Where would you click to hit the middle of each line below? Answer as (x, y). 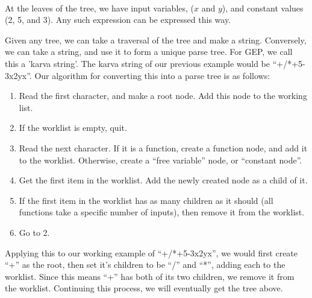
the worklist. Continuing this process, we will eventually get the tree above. (144, 288)
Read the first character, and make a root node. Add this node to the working (163, 96)
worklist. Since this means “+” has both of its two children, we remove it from (150, 276)
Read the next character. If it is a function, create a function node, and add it (163, 147)
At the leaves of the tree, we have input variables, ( (100, 8)
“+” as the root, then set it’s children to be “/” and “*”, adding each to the (145, 265)
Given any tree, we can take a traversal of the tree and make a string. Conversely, (156, 40)
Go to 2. (34, 232)
